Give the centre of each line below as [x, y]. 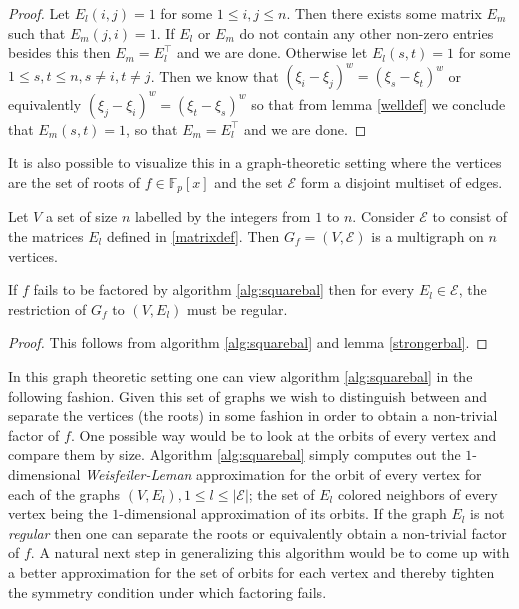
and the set [248, 181]
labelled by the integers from [222, 216]
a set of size [81, 216]
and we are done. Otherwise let [272, 52]
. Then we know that [214, 75]
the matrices [46, 236]
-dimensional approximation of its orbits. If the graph [283, 513]
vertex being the [58, 513]
